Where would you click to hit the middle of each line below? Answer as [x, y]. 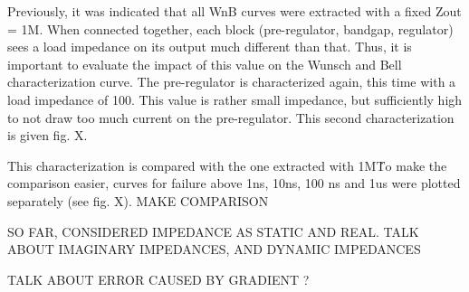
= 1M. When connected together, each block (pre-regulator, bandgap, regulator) [230, 28]
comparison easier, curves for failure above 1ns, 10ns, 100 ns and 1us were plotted [234, 183]
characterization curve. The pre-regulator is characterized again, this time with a [232, 82]
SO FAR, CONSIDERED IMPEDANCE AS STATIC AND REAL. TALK [213, 231]
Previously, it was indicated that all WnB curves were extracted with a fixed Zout [234, 11]
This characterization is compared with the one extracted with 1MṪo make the [227, 165]
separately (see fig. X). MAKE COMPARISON [138, 200]
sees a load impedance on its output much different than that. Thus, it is [210, 47]
